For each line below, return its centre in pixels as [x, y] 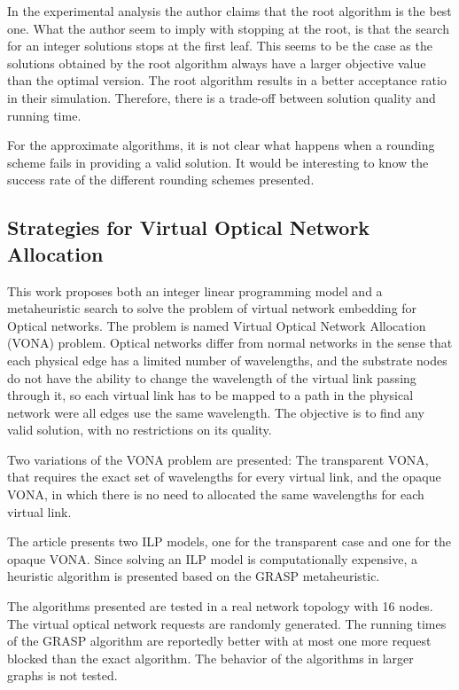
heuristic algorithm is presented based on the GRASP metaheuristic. [194, 576]
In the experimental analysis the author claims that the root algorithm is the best [229, 11]
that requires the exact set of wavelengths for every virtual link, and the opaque [224, 477]
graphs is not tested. [62, 675]
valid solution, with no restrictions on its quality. [140, 430]
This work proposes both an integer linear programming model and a [195, 290]
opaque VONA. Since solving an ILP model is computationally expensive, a [213, 558]
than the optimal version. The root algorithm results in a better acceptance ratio [227, 80]
